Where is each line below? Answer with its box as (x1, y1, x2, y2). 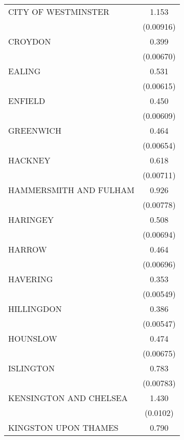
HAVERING (8, 273, 53, 285)
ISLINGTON (8, 362, 55, 374)
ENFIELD (8, 95, 45, 107)
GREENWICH (8, 124, 61, 136)
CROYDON (8, 35, 51, 47)
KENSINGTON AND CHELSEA (8, 392, 128, 404)
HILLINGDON (8, 303, 62, 315)
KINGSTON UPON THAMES (8, 422, 119, 433)
